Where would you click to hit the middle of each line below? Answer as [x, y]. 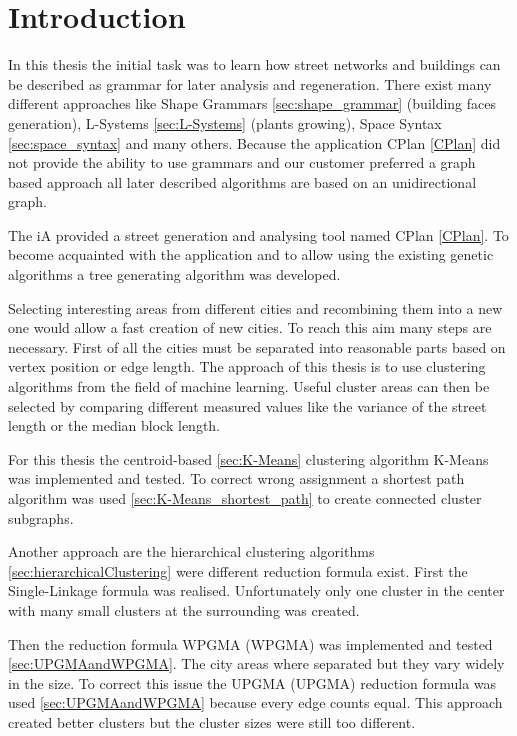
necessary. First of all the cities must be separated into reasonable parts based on [257, 346]
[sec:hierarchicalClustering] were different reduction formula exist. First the [238, 570]
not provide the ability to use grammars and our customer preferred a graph [242, 162]
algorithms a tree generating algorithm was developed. [174, 274]
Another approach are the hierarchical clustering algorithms [191, 551]
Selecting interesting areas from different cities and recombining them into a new [255, 307]
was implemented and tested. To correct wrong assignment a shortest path [236, 478]
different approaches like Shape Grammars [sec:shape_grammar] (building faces [252, 103]
